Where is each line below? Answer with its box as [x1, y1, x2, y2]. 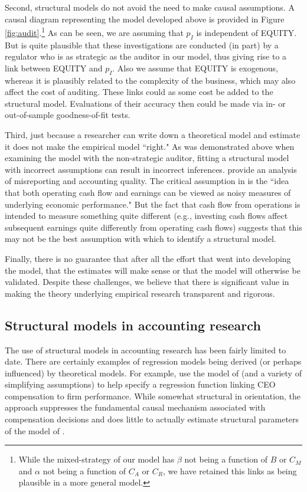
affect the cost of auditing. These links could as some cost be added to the [5, 86, 273, 98]
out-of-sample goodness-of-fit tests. [5, 109, 130, 121]
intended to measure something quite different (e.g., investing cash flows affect [5, 209, 288, 222]
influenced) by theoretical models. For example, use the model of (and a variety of [5, 366, 302, 379]
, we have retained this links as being [162, 464, 297, 477]
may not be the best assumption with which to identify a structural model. [5, 232, 276, 245]
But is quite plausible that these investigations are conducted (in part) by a [5, 38, 279, 51]
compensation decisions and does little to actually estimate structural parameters [5, 413, 299, 425]
